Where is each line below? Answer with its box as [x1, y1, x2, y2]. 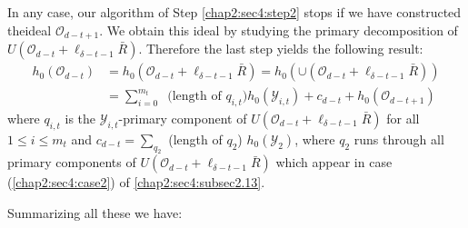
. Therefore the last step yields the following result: [138, 39, 423, 58]
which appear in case [275, 153, 393, 172]
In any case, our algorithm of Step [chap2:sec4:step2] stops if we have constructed [7, 3, 462, 21]
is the [65, 108, 96, 127]
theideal [7, 20, 52, 39]
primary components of [7, 153, 136, 172]
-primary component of [118, 108, 247, 127]
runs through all [353, 129, 444, 148]
